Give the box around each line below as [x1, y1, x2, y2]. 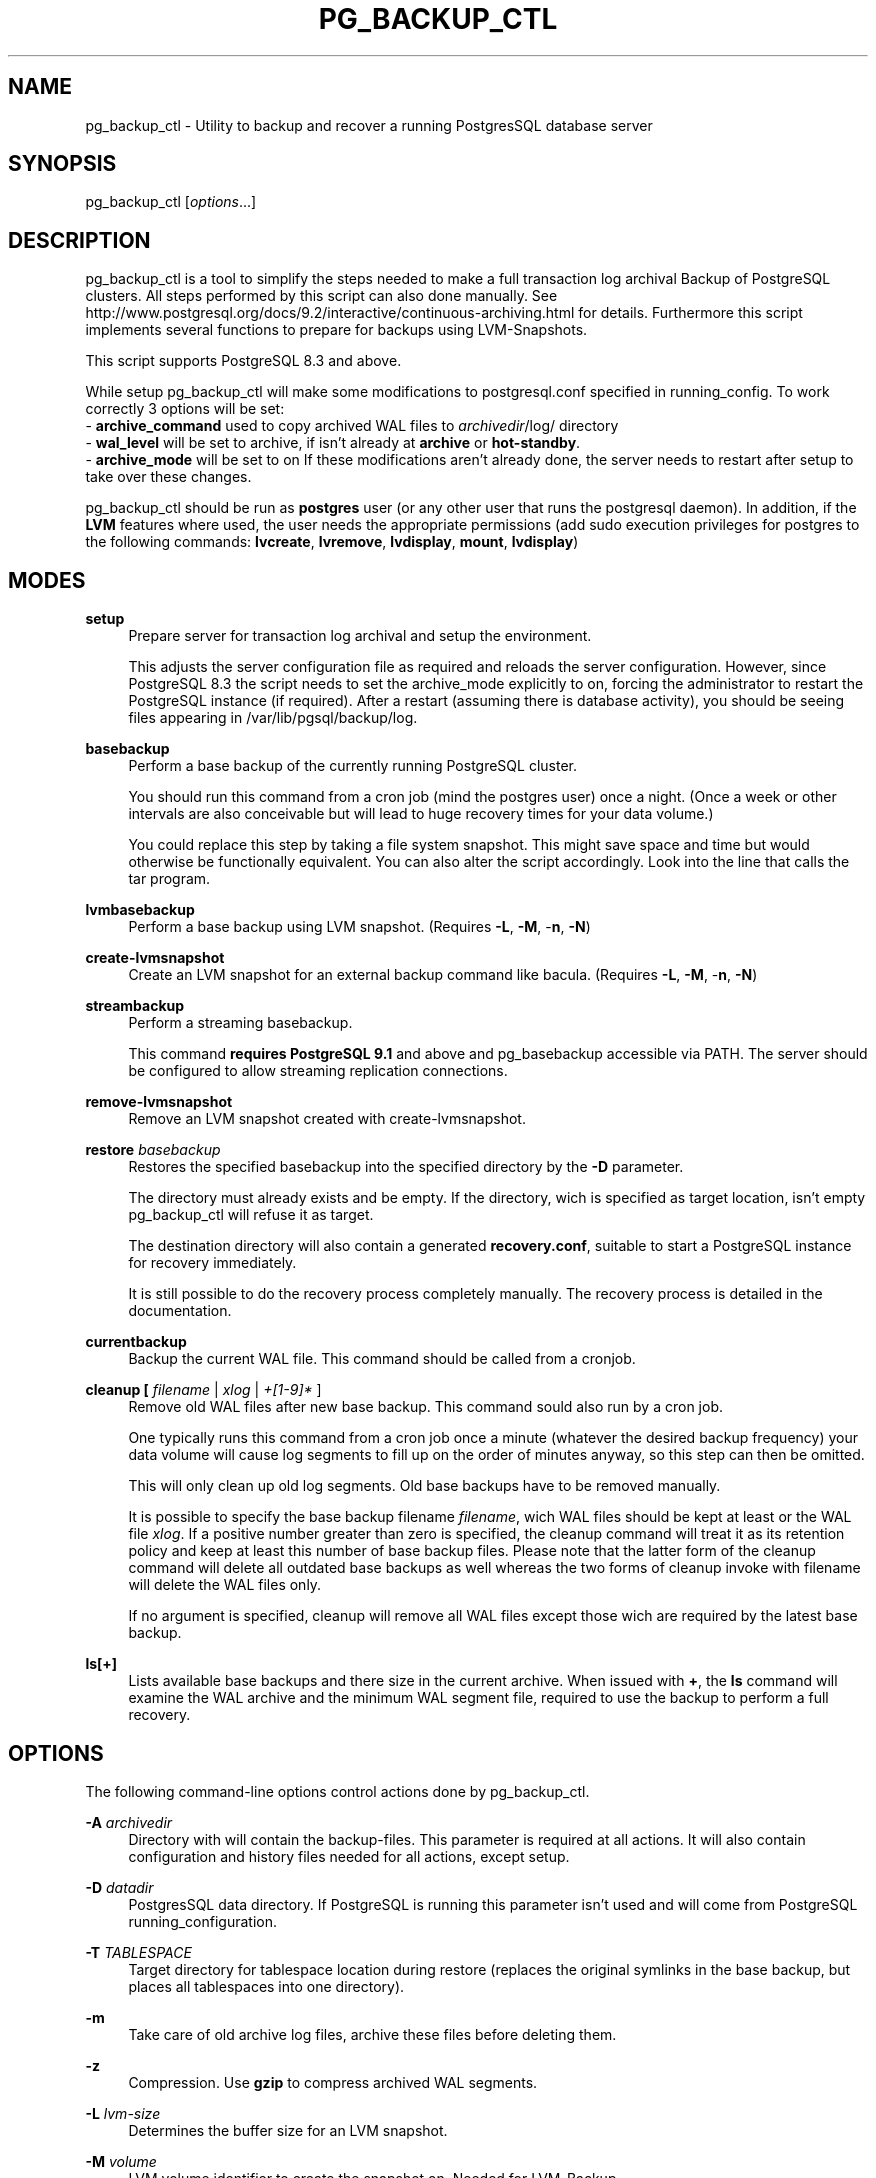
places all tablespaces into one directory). [128, 1977, 405, 1995]
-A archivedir [85, 1813, 173, 1831]
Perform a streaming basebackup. [128, 1014, 353, 1032]
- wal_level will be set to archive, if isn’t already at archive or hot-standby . [85, 434, 581, 452]
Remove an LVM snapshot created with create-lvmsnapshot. [128, 1110, 526, 1128]
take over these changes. [85, 468, 252, 486]
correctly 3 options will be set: [85, 400, 285, 418]
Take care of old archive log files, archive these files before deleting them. [128, 2025, 617, 2043]
